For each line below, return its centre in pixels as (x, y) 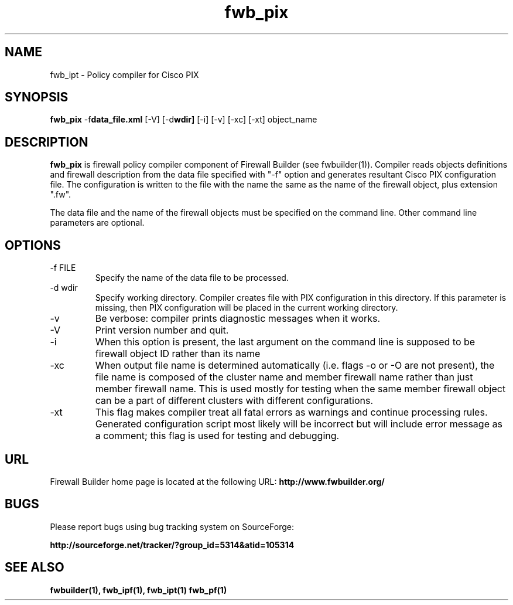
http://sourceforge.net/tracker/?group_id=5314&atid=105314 (172, 545)
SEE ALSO (35, 567)
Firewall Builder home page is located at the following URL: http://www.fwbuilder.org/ (217, 481)
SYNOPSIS (37, 97)
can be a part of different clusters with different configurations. (234, 401)
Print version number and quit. (162, 330)
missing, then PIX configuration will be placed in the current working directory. (247, 308)
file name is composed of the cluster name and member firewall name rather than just (284, 377)
